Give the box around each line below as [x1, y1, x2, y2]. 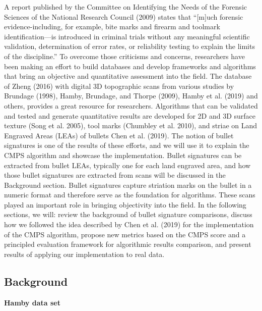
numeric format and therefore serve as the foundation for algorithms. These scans [4, 189, 255, 200]
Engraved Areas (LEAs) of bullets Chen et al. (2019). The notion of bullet [4, 130, 234, 140]
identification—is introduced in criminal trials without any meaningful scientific [4, 31, 250, 41]
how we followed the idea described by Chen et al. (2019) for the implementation [4, 219, 254, 230]
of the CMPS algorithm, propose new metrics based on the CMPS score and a [4, 229, 246, 239]
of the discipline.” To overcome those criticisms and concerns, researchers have [4, 50, 245, 61]
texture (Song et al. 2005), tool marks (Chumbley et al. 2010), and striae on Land [4, 120, 257, 131]
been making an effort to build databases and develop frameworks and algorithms [4, 61, 256, 71]
